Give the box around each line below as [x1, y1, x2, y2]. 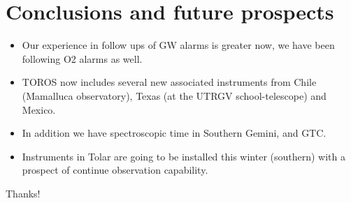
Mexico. [22, 102, 56, 116]
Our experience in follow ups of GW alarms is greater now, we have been [22, 38, 335, 52]
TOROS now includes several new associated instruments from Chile [22, 75, 317, 89]
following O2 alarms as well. [22, 51, 143, 66]
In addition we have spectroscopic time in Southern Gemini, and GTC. [22, 126, 327, 140]
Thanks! [6, 186, 41, 200]
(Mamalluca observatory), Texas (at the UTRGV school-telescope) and [22, 88, 327, 103]
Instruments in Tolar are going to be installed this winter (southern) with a [22, 149, 346, 163]
